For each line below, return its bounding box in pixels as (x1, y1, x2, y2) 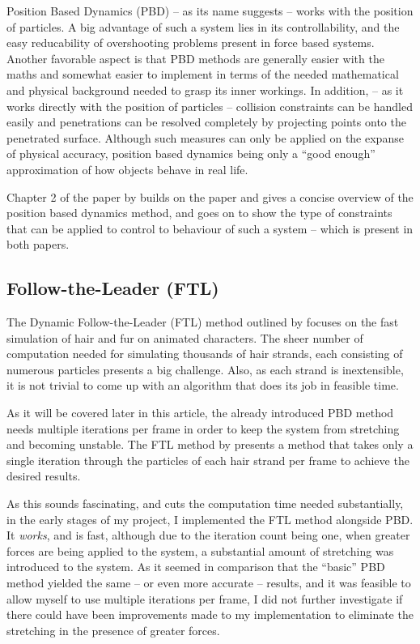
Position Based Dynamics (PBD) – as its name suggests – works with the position (6, 2, 414, 19)
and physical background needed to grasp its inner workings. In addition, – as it (6, 81, 404, 98)
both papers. (6, 236, 70, 253)
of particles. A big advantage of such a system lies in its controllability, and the (6, 18, 400, 35)
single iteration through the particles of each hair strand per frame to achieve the (6, 451, 409, 468)
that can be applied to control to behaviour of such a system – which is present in (6, 220, 414, 237)
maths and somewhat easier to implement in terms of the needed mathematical (6, 66, 399, 83)
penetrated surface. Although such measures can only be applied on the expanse (6, 129, 404, 146)
